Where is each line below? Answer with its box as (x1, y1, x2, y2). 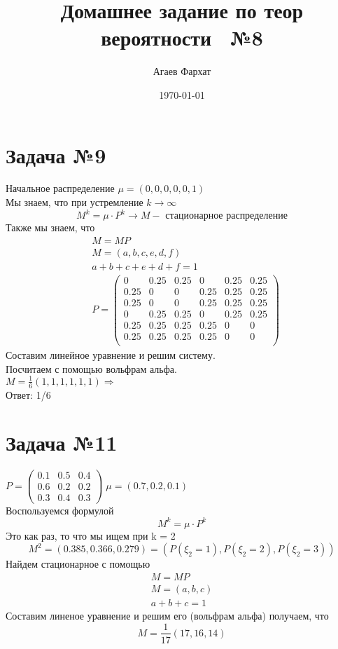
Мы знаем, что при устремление (6, 195, 143, 210)
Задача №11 (6, 428, 118, 457)
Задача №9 (6, 140, 106, 169)
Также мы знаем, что (6, 220, 95, 235)
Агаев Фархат (153, 64, 211, 78)
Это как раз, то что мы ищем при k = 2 (6, 528, 176, 542)
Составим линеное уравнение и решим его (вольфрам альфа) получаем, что (6, 608, 329, 622)
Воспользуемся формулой (6, 503, 114, 517)
